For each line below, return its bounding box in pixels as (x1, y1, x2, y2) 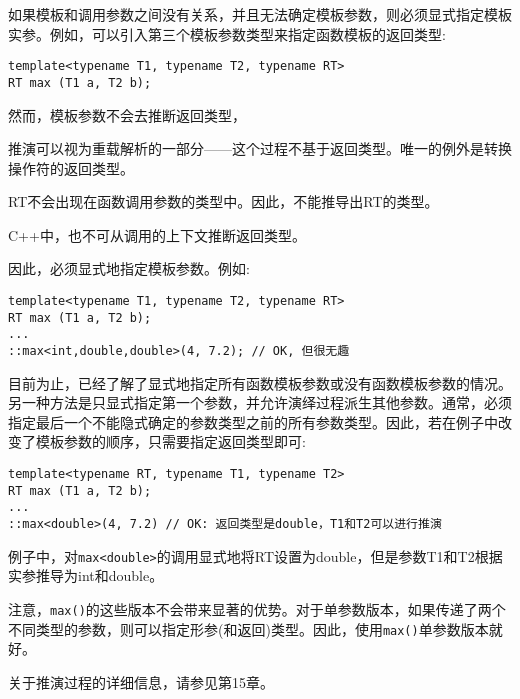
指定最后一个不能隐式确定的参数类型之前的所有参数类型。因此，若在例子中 (8, 411, 498, 432)
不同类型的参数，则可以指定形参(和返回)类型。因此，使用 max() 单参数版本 (8, 618, 489, 639)
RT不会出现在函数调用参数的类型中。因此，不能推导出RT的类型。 (8, 191, 439, 212)
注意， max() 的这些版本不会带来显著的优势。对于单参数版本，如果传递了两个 (8, 598, 506, 619)
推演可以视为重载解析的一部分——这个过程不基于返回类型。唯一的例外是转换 (8, 138, 512, 159)
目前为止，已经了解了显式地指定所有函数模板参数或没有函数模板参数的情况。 (8, 372, 512, 393)
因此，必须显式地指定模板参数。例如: (8, 258, 250, 279)
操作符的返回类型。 (8, 157, 134, 178)
